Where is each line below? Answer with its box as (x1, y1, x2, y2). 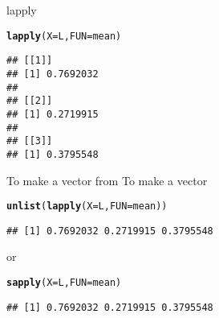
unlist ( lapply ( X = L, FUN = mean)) (6, 200, 168, 213)
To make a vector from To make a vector (6, 171, 208, 188)
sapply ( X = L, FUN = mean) (6, 277, 122, 288)
